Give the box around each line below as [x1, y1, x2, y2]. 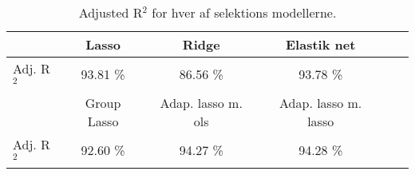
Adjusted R [78, 3, 143, 22]
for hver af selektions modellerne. [152, 3, 337, 22]
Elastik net [286, 35, 356, 54]
